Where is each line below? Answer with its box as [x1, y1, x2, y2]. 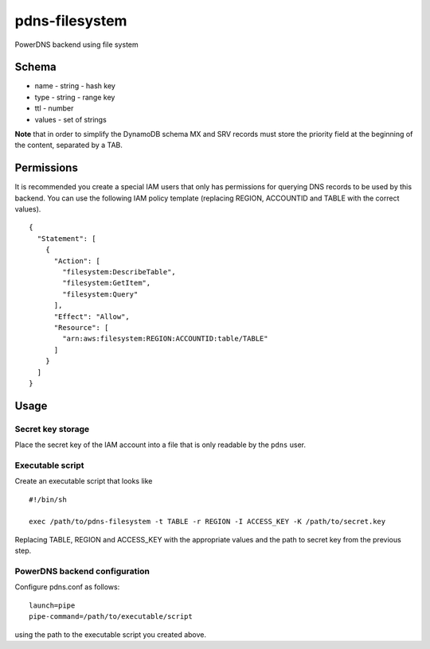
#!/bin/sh [29, 495, 67, 504]
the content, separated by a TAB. [14, 140, 123, 150]
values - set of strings [34, 115, 107, 124]
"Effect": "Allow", [53, 312, 131, 321]
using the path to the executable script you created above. [14, 629, 207, 639]
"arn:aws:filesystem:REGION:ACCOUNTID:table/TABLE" [62, 334, 268, 344]
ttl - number [34, 103, 74, 113]
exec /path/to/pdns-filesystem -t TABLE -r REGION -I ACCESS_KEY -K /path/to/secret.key [29, 517, 386, 527]
